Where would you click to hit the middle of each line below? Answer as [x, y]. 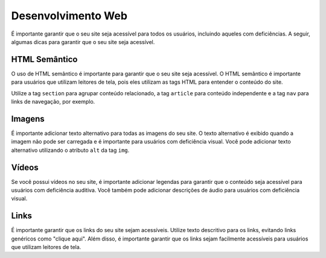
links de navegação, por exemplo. [53, 102]
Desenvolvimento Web [69, 16]
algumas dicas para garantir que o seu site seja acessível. [83, 42]
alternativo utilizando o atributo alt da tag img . [70, 150]
